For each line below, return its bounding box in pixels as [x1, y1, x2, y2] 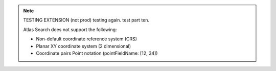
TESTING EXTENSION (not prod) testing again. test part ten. [23, 17, 150, 23]
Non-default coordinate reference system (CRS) [36, 36, 137, 42]
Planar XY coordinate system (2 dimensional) [36, 43, 131, 49]
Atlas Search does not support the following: [23, 26, 117, 33]
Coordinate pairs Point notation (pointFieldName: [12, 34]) [36, 50, 158, 56]
